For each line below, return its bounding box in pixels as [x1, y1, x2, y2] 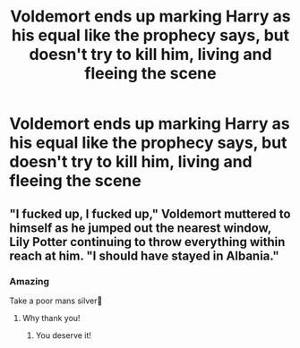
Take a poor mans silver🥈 [9, 295, 103, 306]
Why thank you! [21, 312, 81, 323]
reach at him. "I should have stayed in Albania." [9, 248, 279, 263]
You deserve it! [35, 329, 92, 341]
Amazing [9, 275, 49, 287]
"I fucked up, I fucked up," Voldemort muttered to [9, 206, 291, 221]
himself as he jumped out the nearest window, [9, 220, 271, 235]
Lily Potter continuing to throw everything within [9, 234, 286, 250]
